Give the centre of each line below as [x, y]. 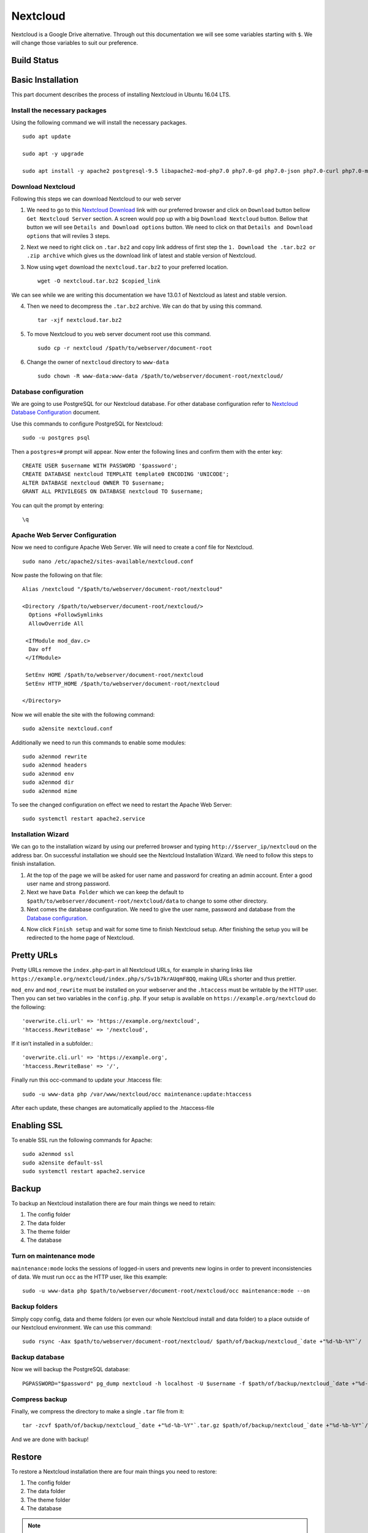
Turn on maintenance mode [53, 1256]
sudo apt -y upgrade [53, 154]
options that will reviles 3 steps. [68, 235]
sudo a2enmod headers [55, 765]
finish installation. [33, 864]
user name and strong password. [68, 884]
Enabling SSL [37, 1125]
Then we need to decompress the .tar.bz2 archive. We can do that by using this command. [145, 306]
